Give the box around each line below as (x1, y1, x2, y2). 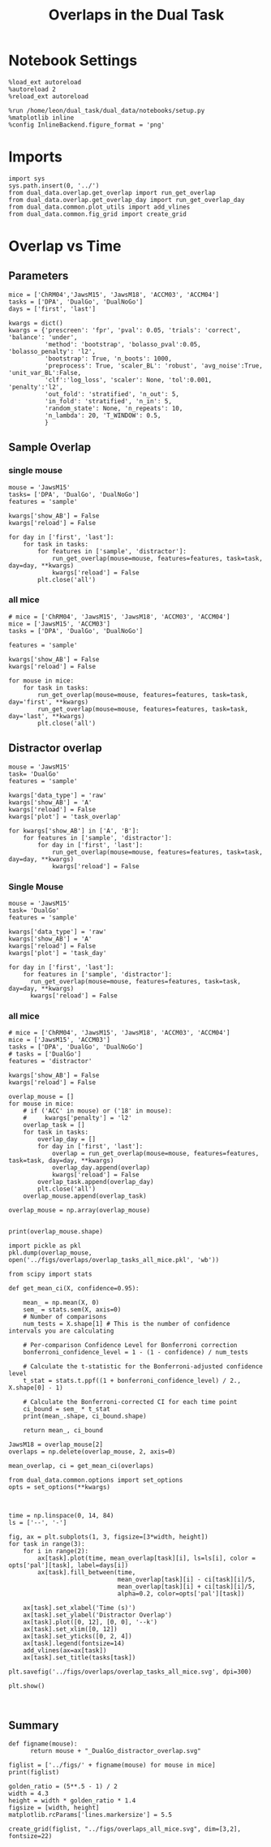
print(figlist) (8, 1768, 60, 1776)
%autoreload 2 (8, 85, 57, 93)
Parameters (8, 269, 69, 283)
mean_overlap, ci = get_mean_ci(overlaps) (8, 1462, 154, 1470)
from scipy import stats (8, 1270, 92, 1279)
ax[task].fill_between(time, (37, 1569, 136, 1577)
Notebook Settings (8, 51, 138, 70)
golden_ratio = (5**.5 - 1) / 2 (8, 1783, 118, 1791)
